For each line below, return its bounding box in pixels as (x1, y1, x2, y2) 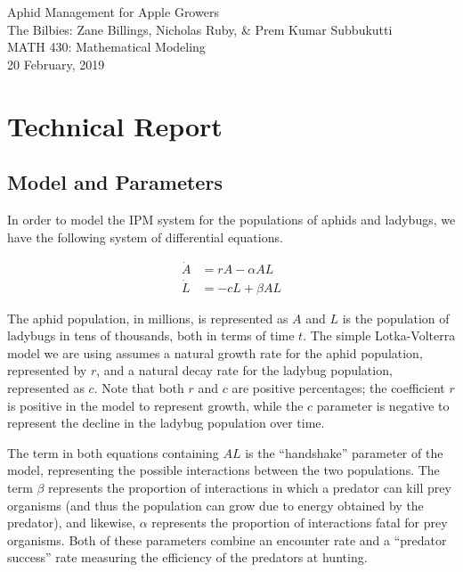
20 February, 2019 (7, 54, 105, 73)
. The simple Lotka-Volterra (303, 326, 456, 345)
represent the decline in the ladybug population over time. (7, 413, 325, 432)
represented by (7, 361, 87, 380)
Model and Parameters (7, 168, 223, 196)
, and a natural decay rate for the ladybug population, (96, 361, 393, 380)
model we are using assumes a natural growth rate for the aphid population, (7, 343, 423, 362)
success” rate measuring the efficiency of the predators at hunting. (7, 548, 368, 567)
